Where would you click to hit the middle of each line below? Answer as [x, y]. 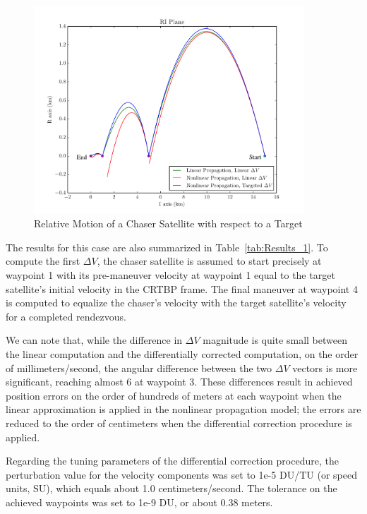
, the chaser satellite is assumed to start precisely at [209, 261]
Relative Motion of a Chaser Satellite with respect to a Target [168, 223]
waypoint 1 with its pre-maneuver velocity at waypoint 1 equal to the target [170, 275]
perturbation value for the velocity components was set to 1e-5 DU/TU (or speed [182, 474]
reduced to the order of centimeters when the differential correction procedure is [179, 423]
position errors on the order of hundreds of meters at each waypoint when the [174, 395]
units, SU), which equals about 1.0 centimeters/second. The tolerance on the [172, 488]
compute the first [43, 261]
